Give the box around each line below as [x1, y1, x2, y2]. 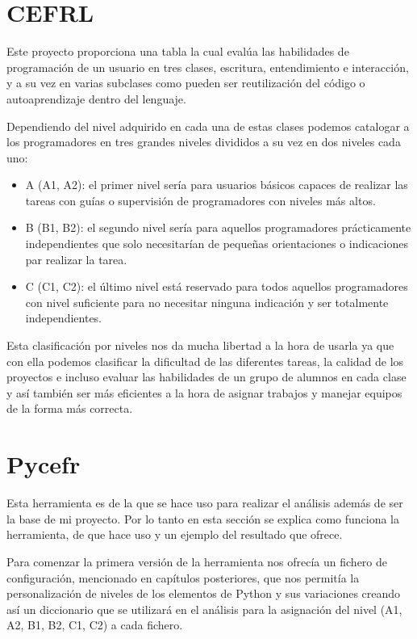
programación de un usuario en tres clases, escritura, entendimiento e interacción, [6, 58, 409, 75]
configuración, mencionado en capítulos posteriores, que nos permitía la [6, 569, 360, 586]
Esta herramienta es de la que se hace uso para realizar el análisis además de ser [6, 494, 403, 511]
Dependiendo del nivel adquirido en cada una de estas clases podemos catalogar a [6, 117, 410, 134]
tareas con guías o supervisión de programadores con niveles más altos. [25, 191, 376, 208]
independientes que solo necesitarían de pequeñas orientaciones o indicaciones [25, 235, 408, 252]
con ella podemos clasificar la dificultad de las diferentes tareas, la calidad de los [6, 352, 404, 369]
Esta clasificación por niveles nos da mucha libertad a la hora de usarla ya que [6, 337, 394, 354]
